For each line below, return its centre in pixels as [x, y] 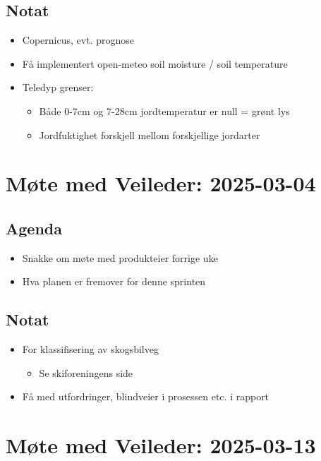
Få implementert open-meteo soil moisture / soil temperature [155, 63]
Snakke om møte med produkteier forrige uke [120, 257]
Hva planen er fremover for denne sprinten [114, 281]
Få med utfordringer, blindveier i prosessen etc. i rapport [146, 396]
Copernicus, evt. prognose [78, 40]
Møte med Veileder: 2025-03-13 [161, 445]
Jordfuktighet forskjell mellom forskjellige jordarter [150, 134]
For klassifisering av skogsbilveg [90, 349]
